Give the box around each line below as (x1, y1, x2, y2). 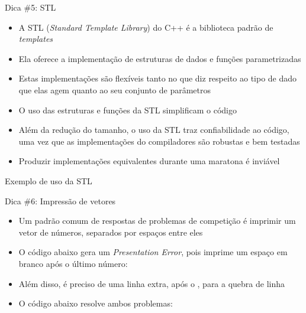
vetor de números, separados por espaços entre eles (18, 226, 203, 238)
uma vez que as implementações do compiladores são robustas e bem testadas (18, 135, 300, 147)
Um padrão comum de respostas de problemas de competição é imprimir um (18, 214, 296, 227)
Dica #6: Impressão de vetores (5, 194, 116, 207)
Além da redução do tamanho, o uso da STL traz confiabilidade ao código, (18, 123, 289, 136)
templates (18, 32, 53, 45)
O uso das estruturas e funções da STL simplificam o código (18, 103, 237, 116)
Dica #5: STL (5, 1, 56, 13)
